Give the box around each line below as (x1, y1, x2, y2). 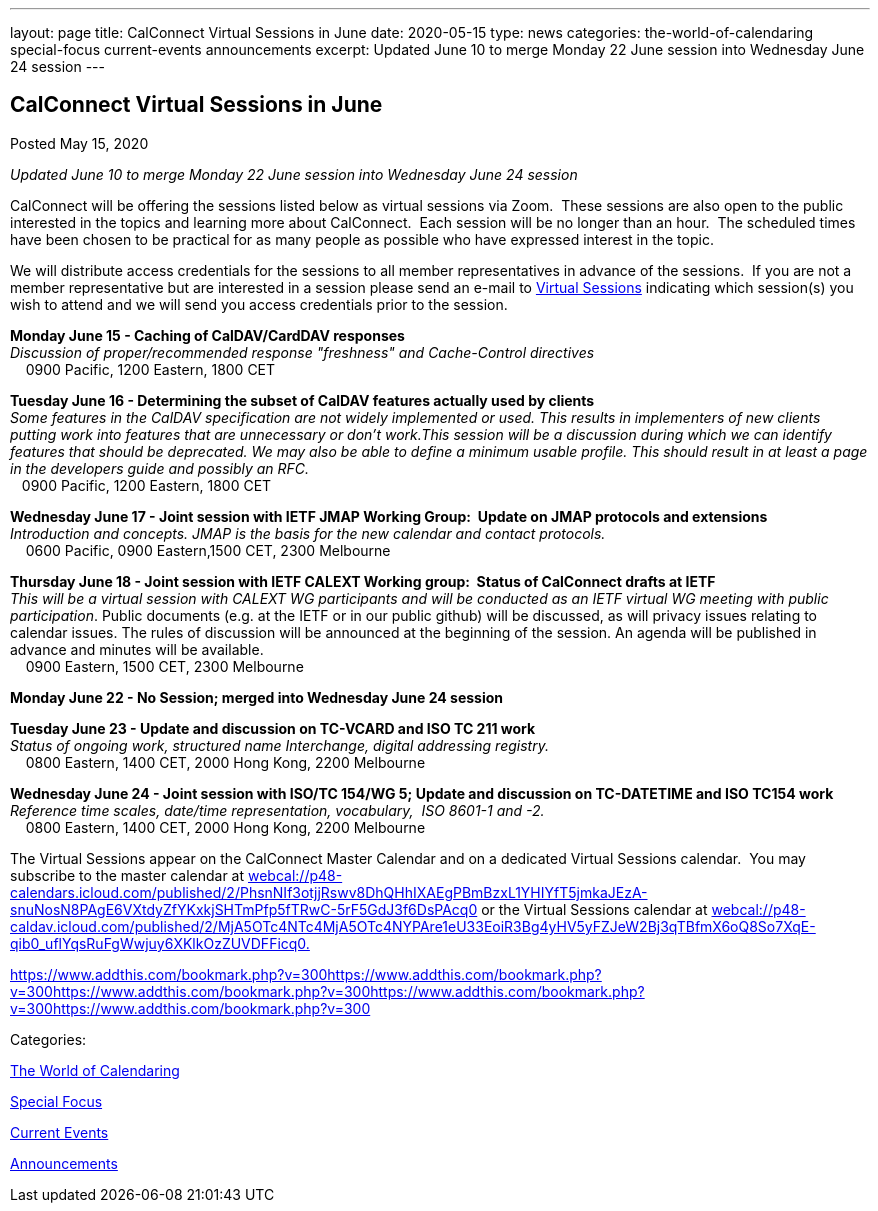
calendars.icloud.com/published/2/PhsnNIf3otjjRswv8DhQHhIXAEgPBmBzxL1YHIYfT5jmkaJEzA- (10, 883, 648, 901)
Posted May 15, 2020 (10, 134, 149, 152)
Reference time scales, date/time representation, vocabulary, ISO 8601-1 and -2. (10, 801, 545, 819)
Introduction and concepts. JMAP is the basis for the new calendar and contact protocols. (10, 524, 606, 542)
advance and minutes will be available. (10, 640, 264, 658)
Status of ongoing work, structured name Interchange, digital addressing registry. (10, 736, 549, 754)
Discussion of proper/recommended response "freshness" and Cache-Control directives (10, 343, 595, 361)
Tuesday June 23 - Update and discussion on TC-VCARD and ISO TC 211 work (10, 719, 536, 737)
